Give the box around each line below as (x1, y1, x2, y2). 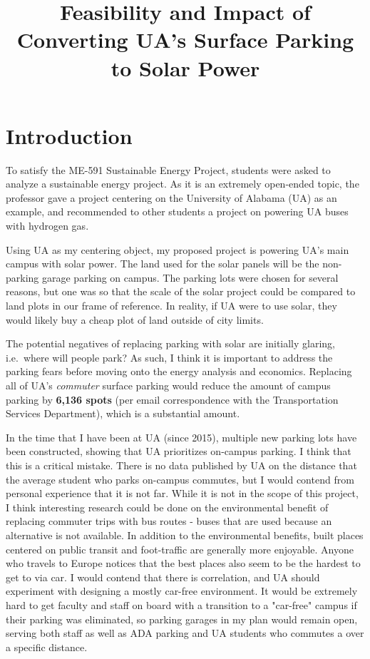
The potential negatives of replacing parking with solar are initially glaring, (6, 336, 336, 351)
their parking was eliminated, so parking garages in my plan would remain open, (6, 611, 358, 626)
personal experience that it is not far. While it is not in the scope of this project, (6, 486, 359, 501)
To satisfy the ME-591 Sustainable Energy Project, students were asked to (6, 162, 331, 177)
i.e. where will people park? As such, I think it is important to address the (6, 349, 333, 364)
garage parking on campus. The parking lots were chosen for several (42, 270, 339, 285)
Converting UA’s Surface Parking (16, 25, 354, 54)
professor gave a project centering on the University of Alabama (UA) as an (6, 190, 337, 205)
